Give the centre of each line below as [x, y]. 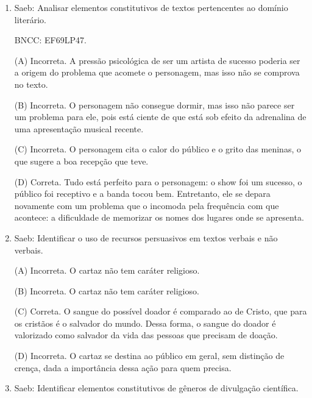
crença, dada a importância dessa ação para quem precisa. [123, 367]
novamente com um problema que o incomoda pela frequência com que [147, 205]
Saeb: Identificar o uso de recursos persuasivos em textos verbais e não [146, 237]
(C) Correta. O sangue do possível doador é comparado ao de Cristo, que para [161, 311]
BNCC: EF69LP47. [50, 40]
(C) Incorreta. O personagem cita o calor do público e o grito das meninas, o [158, 149]
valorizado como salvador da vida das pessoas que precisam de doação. [146, 335]
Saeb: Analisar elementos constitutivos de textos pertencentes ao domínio [151, 7]
